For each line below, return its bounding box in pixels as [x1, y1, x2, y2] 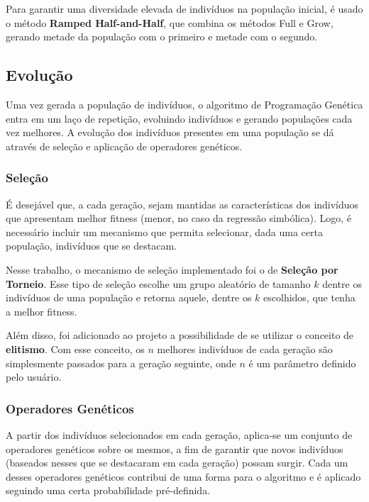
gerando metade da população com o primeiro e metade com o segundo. [6, 29, 318, 44]
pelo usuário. [6, 369, 62, 384]
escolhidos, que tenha [263, 290, 356, 305]
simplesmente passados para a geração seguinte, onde [6, 355, 236, 370]
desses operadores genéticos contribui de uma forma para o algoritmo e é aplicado [6, 469, 361, 484]
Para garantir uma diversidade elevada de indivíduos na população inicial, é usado [6, 1, 363, 16]
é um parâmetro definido [248, 355, 356, 370]
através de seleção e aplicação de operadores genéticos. [6, 138, 243, 153]
